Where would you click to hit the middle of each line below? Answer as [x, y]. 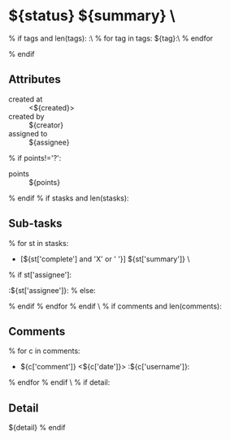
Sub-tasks [35, 224]
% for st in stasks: [39, 243]
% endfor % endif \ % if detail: [59, 382]
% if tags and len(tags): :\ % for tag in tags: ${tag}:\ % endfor [111, 38]
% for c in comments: [44, 351]
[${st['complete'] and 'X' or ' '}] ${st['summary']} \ [105, 259]
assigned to [28, 133]
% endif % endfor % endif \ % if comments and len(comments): [115, 306]
